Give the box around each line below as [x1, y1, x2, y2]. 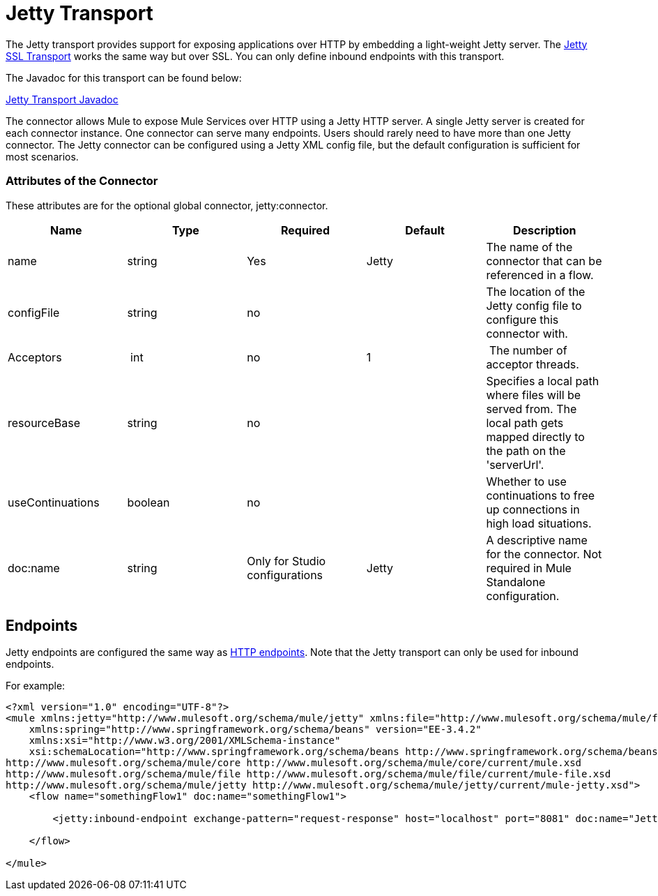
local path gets [486, 415, 564, 430]
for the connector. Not [486, 546, 602, 561]
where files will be [486, 387, 581, 402]
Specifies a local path [486, 373, 599, 388]
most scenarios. [6, 150, 79, 163]
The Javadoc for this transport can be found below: [6, 71, 242, 84]
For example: [6, 680, 66, 692]
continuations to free [486, 488, 595, 502]
